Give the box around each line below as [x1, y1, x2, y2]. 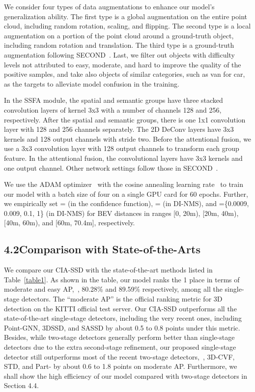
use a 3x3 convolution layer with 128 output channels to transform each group [4, 143, 239, 153]
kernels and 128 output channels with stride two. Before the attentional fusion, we [4, 133, 252, 144]
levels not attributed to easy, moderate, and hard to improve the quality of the [4, 59, 241, 69]
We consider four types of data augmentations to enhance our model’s [4, 1, 215, 11]
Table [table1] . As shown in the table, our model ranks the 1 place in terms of [4, 274, 240, 284]
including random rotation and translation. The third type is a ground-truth [4, 40, 234, 50]
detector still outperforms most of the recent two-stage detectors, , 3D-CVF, [4, 351, 235, 362]
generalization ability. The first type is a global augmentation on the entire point [4, 11, 247, 21]
